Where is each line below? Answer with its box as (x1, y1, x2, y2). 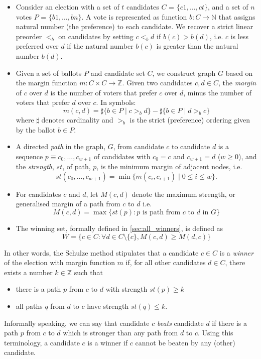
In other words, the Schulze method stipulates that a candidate (4, 247, 199, 258)
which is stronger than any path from (63, 327, 178, 338)
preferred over (16, 41, 59, 51)
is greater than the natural (156, 41, 238, 51)
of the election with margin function (4, 257, 115, 268)
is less (230, 31, 248, 41)
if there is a (212, 317, 247, 328)
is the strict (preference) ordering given (129, 114, 250, 125)
